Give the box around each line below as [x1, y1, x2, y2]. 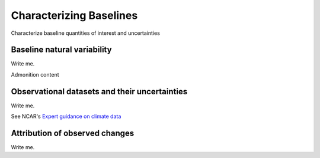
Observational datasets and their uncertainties [11, 86, 188, 97]
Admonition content [11, 71, 59, 78]
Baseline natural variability [11, 45, 112, 55]
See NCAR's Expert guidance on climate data [11, 113, 121, 120]
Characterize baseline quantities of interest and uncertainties [11, 29, 160, 37]
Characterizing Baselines [11, 9, 138, 22]
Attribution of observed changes [11, 128, 135, 138]
